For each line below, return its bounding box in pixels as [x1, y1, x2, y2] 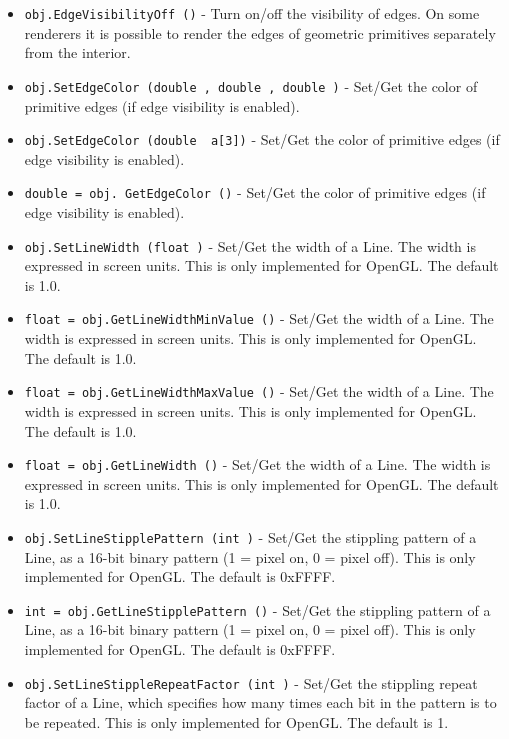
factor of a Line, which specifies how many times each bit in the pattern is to [24, 692, 497, 713]
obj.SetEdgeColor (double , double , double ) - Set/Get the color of [24, 75, 478, 96]
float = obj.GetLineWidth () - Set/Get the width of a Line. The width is [24, 454, 491, 475]
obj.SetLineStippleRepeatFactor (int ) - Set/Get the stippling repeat [24, 672, 478, 693]
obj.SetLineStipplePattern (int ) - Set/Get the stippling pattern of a [24, 526, 477, 547]
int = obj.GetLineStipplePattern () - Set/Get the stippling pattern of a [24, 599, 491, 620]
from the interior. [24, 42, 131, 63]
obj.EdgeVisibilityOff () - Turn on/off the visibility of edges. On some [24, 3, 480, 23]
